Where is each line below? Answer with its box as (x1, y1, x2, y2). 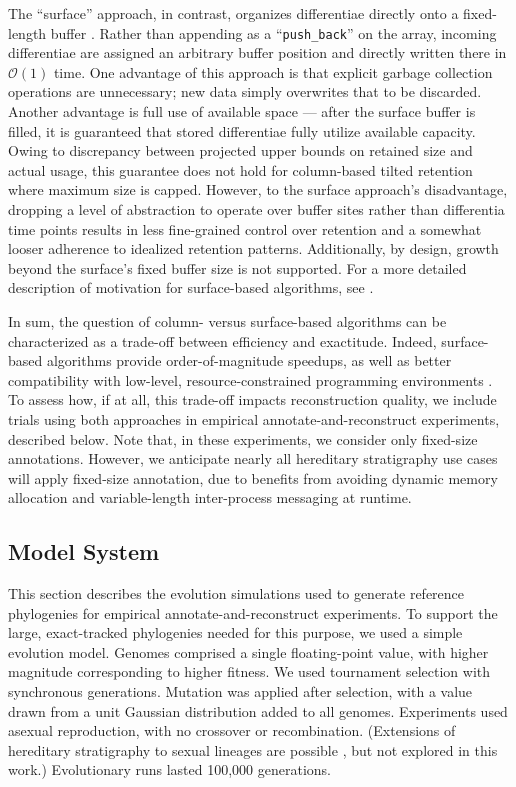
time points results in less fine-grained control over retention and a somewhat (8, 218, 482, 239)
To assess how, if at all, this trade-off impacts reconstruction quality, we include (8, 389, 497, 410)
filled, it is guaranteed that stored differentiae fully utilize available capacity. (8, 120, 476, 141)
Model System (8, 536, 160, 567)
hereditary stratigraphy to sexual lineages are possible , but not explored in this (8, 739, 498, 760)
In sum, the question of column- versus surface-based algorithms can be (8, 310, 447, 331)
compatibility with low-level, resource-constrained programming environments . (8, 369, 493, 390)
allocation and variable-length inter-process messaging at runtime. (8, 487, 412, 508)
